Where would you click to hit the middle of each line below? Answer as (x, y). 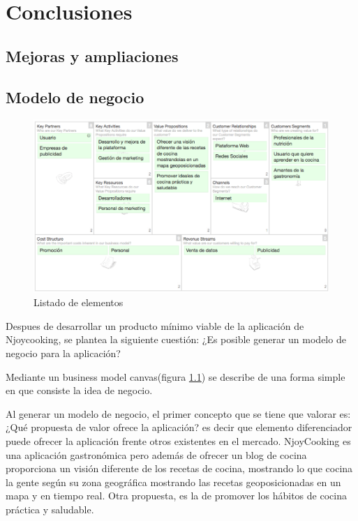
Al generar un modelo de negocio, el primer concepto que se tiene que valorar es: (178, 413)
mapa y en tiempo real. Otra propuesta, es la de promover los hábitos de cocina (176, 496)
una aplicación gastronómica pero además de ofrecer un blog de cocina (156, 454)
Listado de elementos (79, 302)
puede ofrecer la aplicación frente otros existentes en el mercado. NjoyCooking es (178, 440)
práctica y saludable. (50, 509)
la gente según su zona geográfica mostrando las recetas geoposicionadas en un (173, 482)
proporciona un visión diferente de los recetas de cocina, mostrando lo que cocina (179, 468)
